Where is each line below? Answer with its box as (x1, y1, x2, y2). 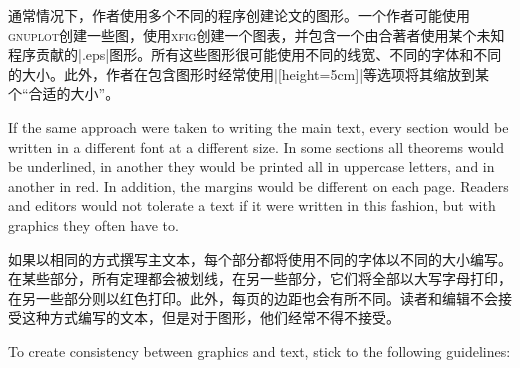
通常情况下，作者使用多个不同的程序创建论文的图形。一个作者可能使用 (8, 5, 470, 25)
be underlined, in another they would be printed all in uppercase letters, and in (8, 156, 495, 177)
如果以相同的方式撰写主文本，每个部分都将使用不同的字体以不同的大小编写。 (8, 248, 512, 269)
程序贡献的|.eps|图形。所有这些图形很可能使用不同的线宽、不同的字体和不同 (8, 44, 502, 65)
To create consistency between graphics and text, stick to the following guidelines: (8, 340, 511, 361)
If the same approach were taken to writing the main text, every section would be (8, 116, 509, 137)
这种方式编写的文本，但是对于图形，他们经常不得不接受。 (21, 307, 400, 328)
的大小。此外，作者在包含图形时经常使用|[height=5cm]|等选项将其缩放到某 (8, 63, 490, 84)
